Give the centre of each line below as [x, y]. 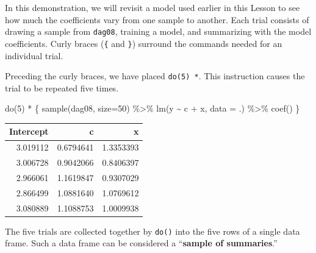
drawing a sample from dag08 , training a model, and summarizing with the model [158, 31]
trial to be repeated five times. [62, 87]
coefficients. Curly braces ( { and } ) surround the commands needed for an [144, 43]
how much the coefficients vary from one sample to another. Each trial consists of [157, 19]
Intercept [29, 131]
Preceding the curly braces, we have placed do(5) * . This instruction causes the [155, 76]
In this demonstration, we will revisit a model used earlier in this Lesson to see [153, 7]
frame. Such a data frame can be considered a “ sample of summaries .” [141, 243]
